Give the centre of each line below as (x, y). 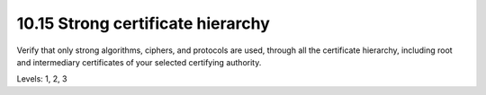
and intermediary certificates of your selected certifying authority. (139, 62)
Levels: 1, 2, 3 (42, 79)
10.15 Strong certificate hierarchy (143, 23)
